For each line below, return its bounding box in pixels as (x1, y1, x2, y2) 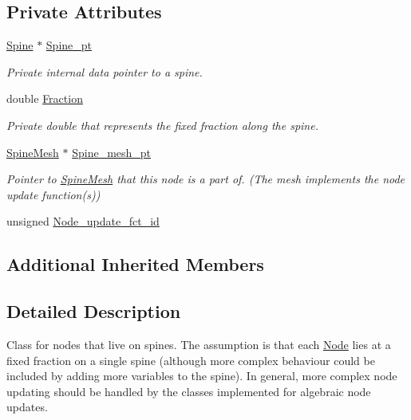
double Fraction (6, 90, 83, 107)
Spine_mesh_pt (72, 143, 152, 160)
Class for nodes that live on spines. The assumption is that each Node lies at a (6, 336, 391, 352)
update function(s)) (6, 186, 101, 202)
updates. (6, 398, 48, 415)
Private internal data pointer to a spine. (6, 63, 203, 80)
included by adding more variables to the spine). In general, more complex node (6, 367, 397, 384)
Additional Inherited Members (6, 252, 264, 277)
